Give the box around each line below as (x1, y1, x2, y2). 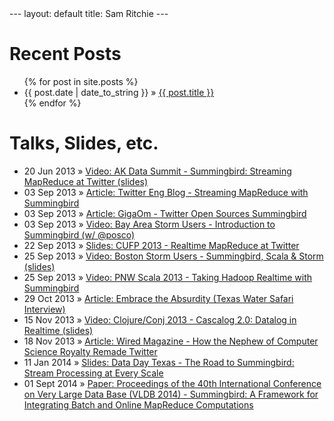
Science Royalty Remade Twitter (23, 345, 158, 357)
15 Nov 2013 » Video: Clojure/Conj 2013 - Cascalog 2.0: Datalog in (23, 313, 297, 326)
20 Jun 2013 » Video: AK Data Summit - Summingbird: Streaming (23, 165, 292, 177)
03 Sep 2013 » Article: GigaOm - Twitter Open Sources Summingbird (23, 207, 307, 219)
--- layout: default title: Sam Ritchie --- (9, 8, 169, 19)
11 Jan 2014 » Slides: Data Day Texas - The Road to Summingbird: (23, 356, 295, 368)
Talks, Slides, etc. (9, 132, 159, 155)
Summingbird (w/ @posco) (23, 228, 136, 241)
